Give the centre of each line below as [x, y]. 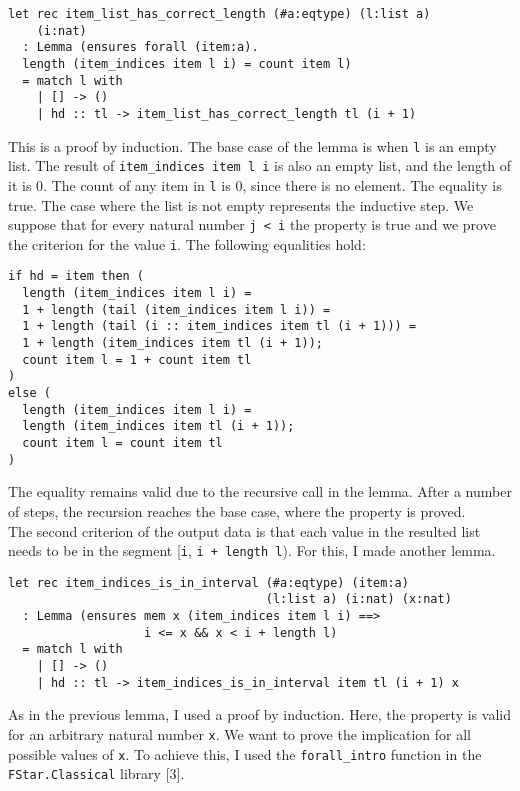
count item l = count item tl [122, 443]
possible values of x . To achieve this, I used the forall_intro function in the [245, 753]
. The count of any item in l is [137, 184]
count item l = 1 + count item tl [137, 359]
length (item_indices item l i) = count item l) [187, 63]
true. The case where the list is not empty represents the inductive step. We [241, 204]
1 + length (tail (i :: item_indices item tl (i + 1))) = [219, 326]
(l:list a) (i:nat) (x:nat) [358, 599]
